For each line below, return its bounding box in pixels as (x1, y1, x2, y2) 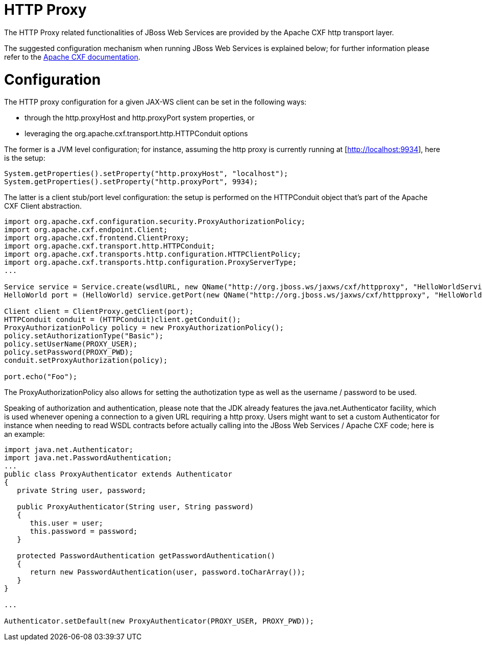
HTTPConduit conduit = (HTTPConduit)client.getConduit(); (4, 315, 241, 324)
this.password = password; (30, 527, 138, 536)
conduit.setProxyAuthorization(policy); (4, 356, 168, 365)
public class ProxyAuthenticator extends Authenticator (4, 470, 232, 479)
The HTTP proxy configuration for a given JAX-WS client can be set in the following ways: (4, 97, 307, 107)
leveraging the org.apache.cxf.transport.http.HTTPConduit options (25, 129, 248, 138)
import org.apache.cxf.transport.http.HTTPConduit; (4, 242, 215, 251)
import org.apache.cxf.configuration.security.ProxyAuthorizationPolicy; (4, 217, 306, 226)
